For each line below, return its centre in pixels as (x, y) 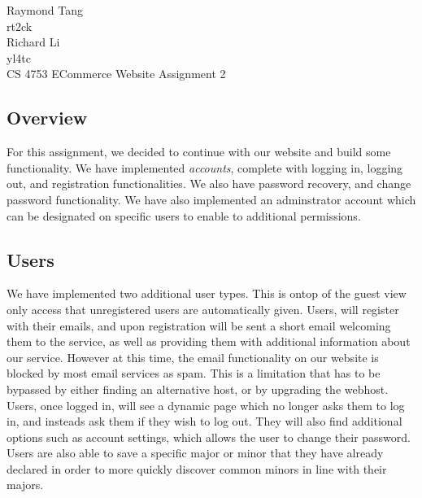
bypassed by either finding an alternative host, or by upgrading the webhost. (198, 389)
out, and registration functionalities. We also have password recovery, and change (209, 183)
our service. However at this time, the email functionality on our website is (193, 357)
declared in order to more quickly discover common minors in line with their (197, 468)
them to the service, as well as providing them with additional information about (209, 341)
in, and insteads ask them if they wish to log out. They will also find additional (204, 421)
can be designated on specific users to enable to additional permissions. (184, 215)
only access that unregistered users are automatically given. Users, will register (203, 309)
